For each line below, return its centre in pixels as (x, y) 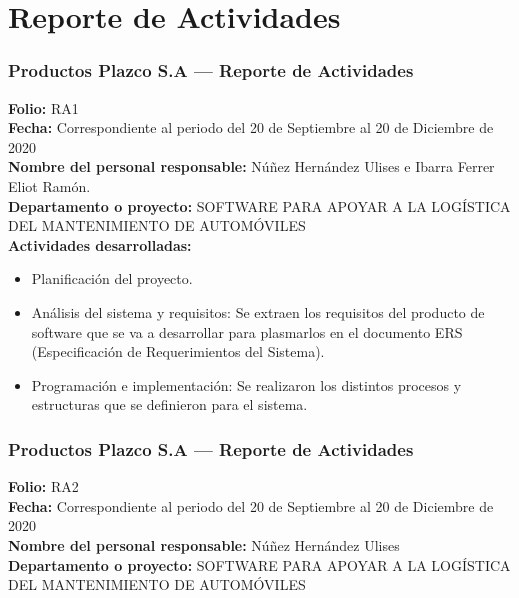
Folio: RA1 (43, 107)
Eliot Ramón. (49, 185)
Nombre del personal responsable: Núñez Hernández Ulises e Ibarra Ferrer (251, 166)
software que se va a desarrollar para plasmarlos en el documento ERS (247, 331)
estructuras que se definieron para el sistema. (169, 404)
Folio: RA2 (43, 486)
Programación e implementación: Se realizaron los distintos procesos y (246, 384)
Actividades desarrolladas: (100, 244)
